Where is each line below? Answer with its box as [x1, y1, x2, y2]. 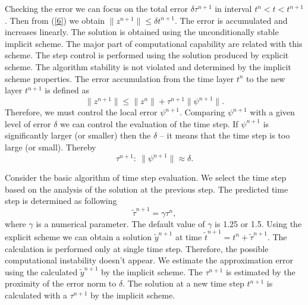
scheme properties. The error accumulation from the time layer [5, 72, 234, 84]
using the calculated [5, 265, 78, 278]
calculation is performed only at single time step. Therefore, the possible [5, 242, 269, 254]
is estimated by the [225, 265, 296, 278]
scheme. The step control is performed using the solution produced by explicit [5, 49, 289, 61]
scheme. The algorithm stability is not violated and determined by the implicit [5, 60, 291, 73]
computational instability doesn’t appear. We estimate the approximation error [5, 254, 294, 266]
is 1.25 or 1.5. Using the [215, 217, 302, 229]
